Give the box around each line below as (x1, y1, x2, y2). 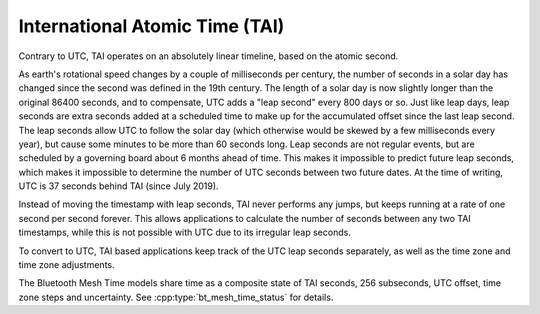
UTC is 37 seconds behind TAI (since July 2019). (18, 180, 219, 192)
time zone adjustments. (18, 259, 115, 271)
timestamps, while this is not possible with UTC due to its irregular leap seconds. (18, 226, 352, 239)
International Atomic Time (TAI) (18, 15, 285, 37)
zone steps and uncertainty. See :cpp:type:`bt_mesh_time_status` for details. (18, 291, 334, 303)
